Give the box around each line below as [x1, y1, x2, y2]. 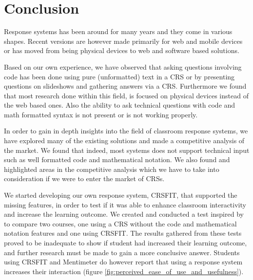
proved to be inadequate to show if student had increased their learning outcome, [4, 238, 247, 247]
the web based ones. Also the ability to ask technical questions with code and [4, 100, 235, 110]
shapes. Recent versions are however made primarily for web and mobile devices [4, 36, 243, 46]
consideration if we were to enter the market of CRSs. [4, 173, 165, 184]
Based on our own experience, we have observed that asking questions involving [4, 61, 242, 72]
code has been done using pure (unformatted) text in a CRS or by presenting [4, 71, 235, 81]
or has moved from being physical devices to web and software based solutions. [4, 45, 239, 56]
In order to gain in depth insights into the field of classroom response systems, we [4, 126, 248, 136]
